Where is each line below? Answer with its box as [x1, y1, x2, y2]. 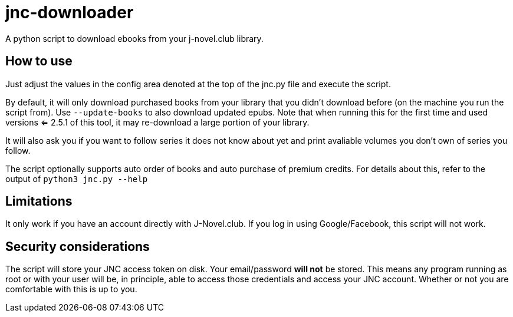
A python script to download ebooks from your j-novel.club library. [5, 33, 264, 44]
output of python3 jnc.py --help [5, 173, 148, 184]
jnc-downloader [5, 2, 134, 22]
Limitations [5, 194, 73, 209]
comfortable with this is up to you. [5, 284, 137, 295]
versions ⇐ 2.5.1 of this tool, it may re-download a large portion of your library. [5, 117, 310, 127]
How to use [5, 54, 73, 69]
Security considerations [5, 239, 150, 254]
